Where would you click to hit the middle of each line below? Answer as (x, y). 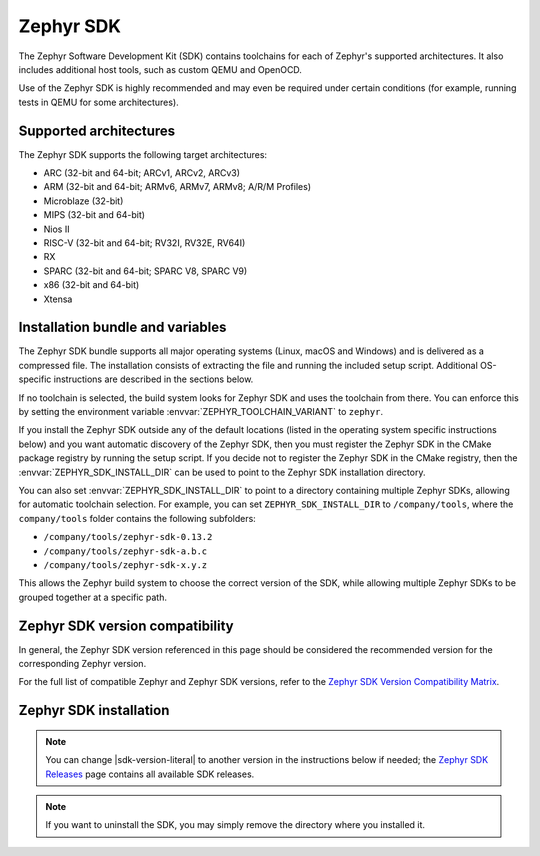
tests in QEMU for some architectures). (98, 102)
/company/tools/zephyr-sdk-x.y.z (125, 564)
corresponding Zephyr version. (82, 663)
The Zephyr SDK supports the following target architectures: (143, 154)
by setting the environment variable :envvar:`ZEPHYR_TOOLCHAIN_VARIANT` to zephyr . (201, 411)
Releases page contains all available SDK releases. (150, 774)
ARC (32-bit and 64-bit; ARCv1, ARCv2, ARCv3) (141, 173)
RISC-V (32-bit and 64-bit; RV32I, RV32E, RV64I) (144, 242)
